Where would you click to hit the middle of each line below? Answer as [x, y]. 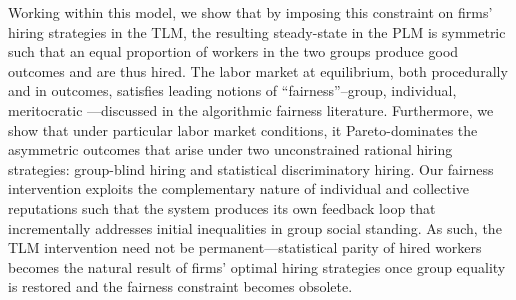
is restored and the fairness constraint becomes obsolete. [180, 286]
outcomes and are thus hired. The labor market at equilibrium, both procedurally [258, 70]
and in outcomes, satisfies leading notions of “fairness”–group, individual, [232, 90]
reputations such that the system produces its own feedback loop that [222, 207]
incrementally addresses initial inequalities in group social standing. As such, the [255, 227]
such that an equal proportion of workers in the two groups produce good [233, 51]
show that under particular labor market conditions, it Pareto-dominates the [243, 129]
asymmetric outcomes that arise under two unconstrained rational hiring [230, 149]
